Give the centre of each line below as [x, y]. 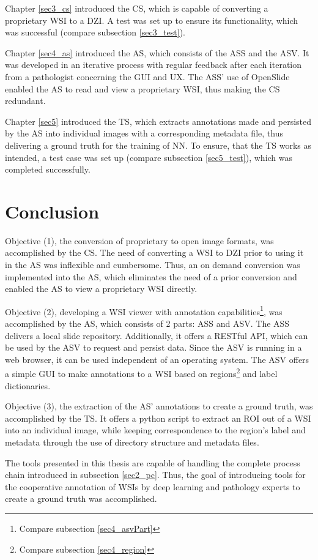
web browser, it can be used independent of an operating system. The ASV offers [157, 359]
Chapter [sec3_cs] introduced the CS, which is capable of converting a [137, 8]
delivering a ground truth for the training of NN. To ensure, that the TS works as [158, 145]
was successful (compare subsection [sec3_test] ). [95, 32]
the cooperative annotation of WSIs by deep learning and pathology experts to [153, 486]
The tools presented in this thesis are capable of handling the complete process [153, 462]
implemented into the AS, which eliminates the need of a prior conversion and [151, 276]
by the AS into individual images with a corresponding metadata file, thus [144, 133]
